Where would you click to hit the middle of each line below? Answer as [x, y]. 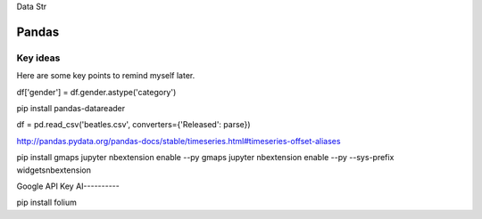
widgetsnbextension [54, 170]
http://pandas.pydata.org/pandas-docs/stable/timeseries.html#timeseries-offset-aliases [179, 141]
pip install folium [47, 203]
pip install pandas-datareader [71, 108]
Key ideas [38, 58]
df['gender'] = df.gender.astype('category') [96, 92]
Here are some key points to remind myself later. [106, 76]
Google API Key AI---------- [68, 186]
